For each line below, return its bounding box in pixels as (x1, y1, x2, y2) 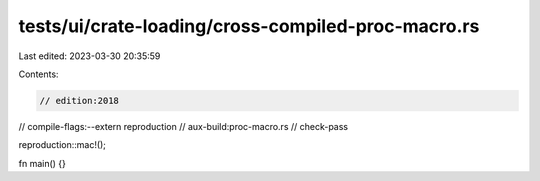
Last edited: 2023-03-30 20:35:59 (18, 50, 161, 62)
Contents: (18, 68, 59, 80)
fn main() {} (18, 157, 67, 169)
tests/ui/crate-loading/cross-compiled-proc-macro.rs (18, 15, 480, 37)
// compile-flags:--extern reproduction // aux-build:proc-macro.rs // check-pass (18, 120, 349, 132)
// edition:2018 (39, 95, 120, 106)
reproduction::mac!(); (18, 139, 107, 151)
